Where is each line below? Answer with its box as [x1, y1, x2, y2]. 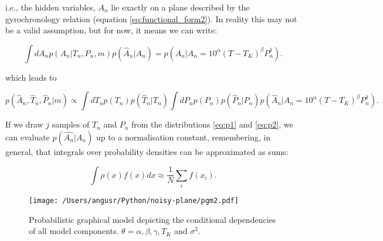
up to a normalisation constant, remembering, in [96, 130, 270, 143]
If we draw [5, 118, 43, 130]
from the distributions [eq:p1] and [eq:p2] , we [131, 118, 293, 130]
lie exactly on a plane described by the [111, 1, 250, 13]
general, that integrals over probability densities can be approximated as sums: [5, 145, 289, 157]
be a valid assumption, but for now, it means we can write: [5, 24, 217, 36]
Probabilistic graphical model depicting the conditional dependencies [29, 213, 276, 225]
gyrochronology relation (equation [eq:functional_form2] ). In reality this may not [5, 12, 297, 25]
